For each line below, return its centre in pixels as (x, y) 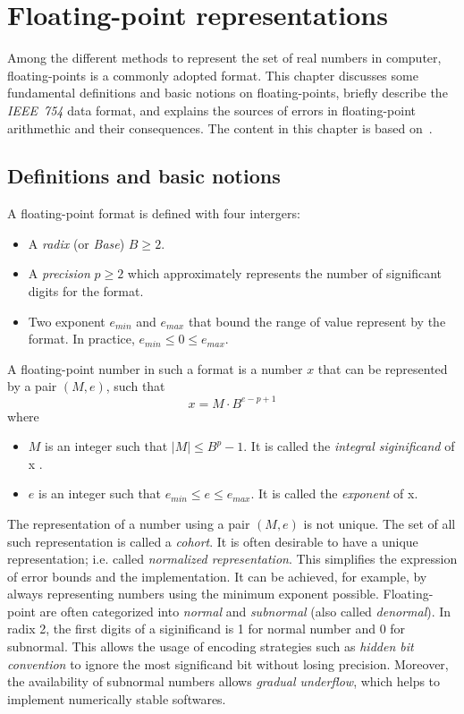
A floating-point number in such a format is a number (155, 368)
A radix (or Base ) (76, 243)
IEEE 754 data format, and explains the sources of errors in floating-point (211, 110)
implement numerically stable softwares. (117, 698)
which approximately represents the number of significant (285, 273)
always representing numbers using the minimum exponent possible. (193, 594)
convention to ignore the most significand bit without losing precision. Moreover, (228, 663)
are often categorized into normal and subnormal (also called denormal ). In (245, 611)
